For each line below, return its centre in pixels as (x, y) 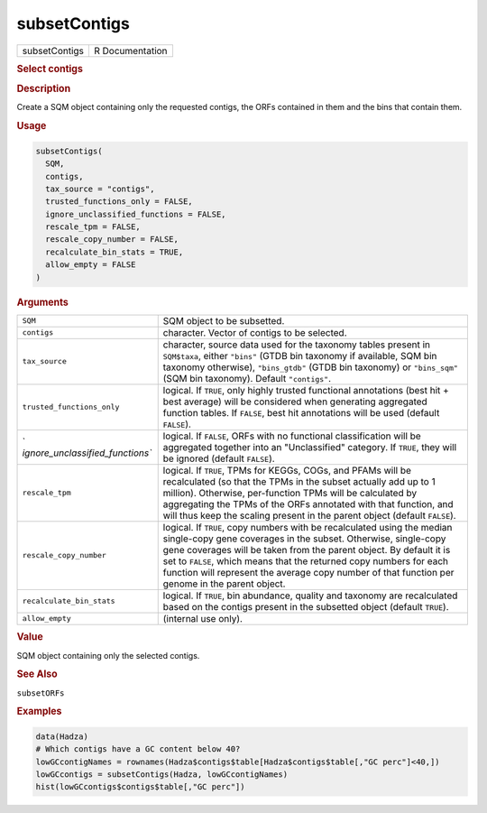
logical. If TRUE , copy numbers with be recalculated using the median (308, 527)
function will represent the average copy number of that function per (308, 572)
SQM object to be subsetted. (224, 320)
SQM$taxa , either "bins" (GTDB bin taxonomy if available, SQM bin (300, 356)
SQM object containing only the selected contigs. (108, 655)
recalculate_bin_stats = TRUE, (115, 252)
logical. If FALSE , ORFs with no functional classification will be (292, 436)
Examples (39, 711)
